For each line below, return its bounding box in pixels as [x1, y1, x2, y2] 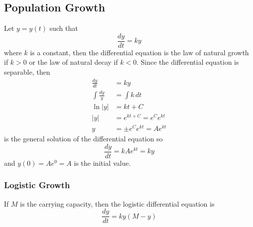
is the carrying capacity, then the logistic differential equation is [20, 198, 215, 209]
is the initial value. [74, 157, 131, 168]
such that [49, 23, 78, 33]
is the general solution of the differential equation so [4, 133, 163, 144]
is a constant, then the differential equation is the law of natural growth [30, 47, 249, 57]
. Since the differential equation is [136, 57, 239, 67]
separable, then [4, 67, 50, 77]
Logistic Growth [4, 179, 70, 191]
